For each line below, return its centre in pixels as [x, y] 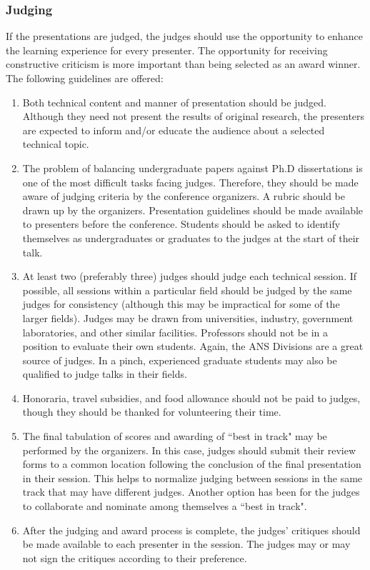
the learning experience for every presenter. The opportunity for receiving [167, 50]
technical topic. [56, 144]
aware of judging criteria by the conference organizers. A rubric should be [184, 196]
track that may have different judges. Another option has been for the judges [191, 492]
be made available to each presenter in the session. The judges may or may [186, 544]
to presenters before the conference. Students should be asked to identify [181, 224]
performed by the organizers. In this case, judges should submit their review [189, 450]
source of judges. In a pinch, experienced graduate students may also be [180, 360]
